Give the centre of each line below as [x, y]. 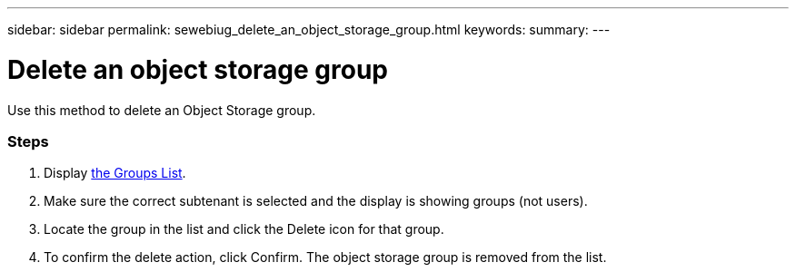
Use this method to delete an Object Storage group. [162, 110]
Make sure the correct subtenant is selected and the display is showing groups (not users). [316, 201]
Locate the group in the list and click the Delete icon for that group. [244, 229]
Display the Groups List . [115, 173]
